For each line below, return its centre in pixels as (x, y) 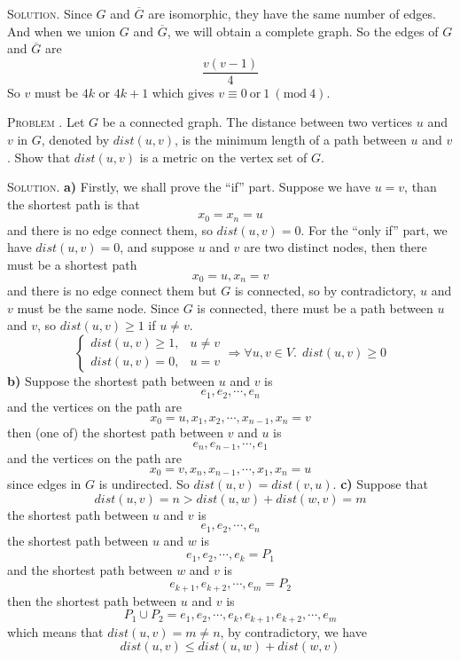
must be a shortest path (72, 265)
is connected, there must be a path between (315, 307)
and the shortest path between (90, 569)
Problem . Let (46, 122)
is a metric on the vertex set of (223, 157)
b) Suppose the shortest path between (111, 380)
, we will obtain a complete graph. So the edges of (303, 31)
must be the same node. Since (98, 307)
